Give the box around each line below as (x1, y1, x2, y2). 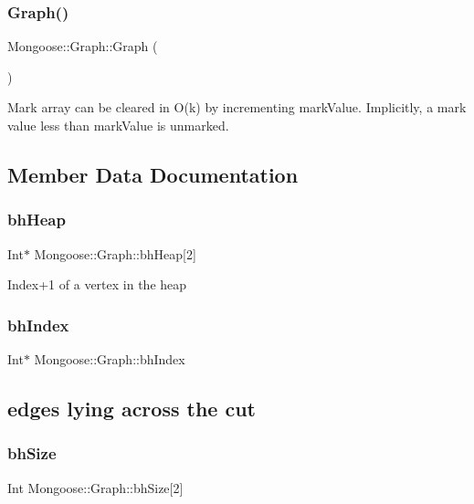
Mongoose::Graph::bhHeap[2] (34, 244, 196, 263)
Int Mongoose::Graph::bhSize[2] (7, 478, 184, 497)
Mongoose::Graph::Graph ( (7, 37, 158, 56)
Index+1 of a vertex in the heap (7, 275, 187, 294)
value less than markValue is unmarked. (7, 116, 229, 134)
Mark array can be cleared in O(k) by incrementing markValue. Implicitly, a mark (7, 98, 467, 117)
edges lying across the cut (7, 394, 256, 422)
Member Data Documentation (7, 160, 299, 188)
